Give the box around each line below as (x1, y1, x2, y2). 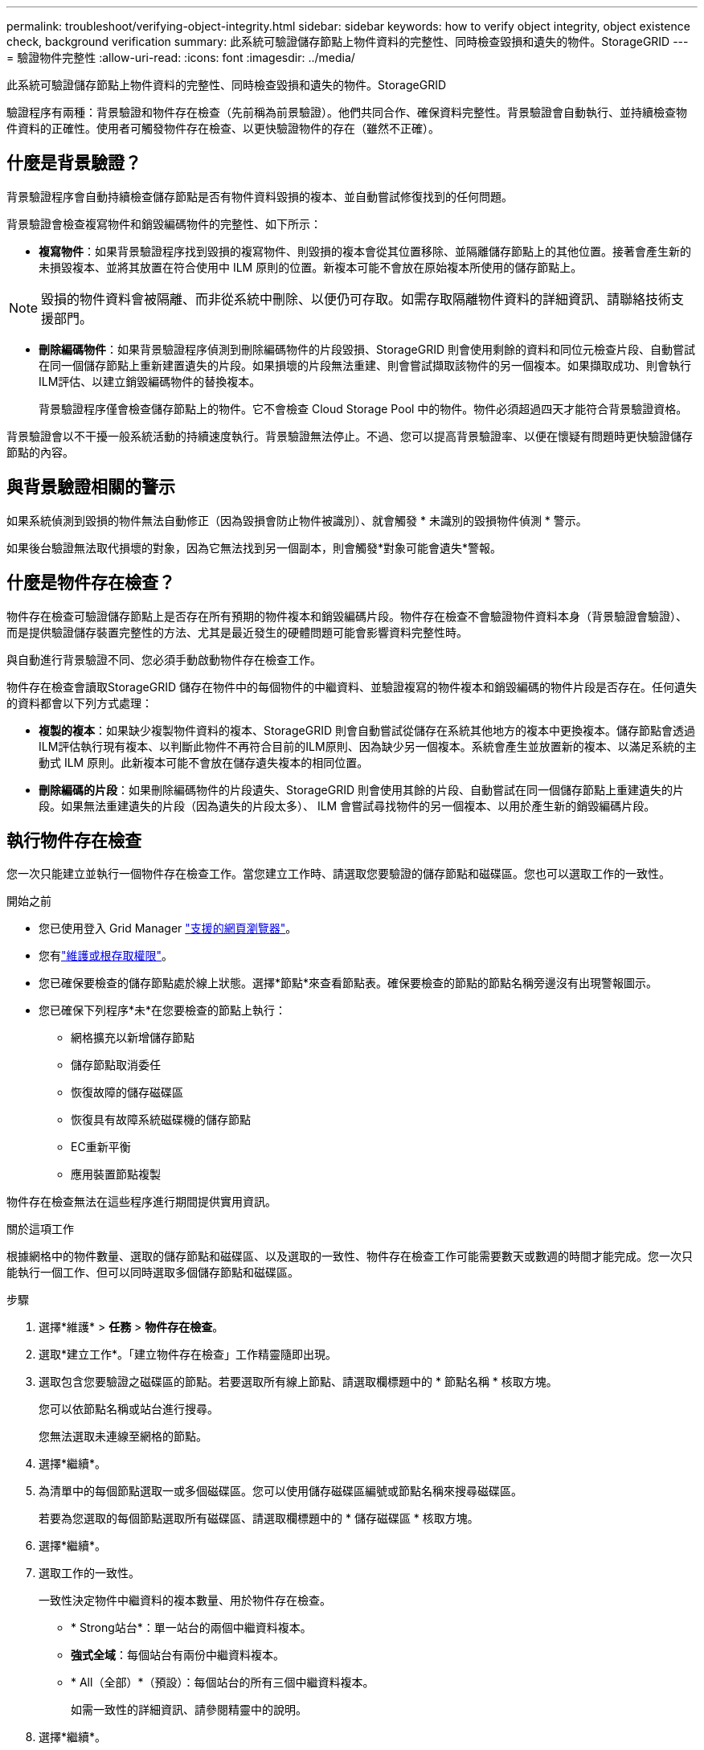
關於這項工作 (6, 1222, 74, 1236)
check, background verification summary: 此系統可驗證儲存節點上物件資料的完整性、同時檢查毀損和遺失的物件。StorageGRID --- (6, 35, 689, 48)
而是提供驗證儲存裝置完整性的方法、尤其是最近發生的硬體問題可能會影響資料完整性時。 (6, 625, 468, 639)
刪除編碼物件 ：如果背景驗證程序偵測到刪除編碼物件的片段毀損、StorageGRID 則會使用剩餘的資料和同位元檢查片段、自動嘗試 (39, 342, 695, 356)
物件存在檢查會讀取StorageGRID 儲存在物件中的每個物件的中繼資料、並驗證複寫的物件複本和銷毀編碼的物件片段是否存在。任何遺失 (6, 679, 697, 694)
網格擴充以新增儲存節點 (71, 1031, 194, 1045)
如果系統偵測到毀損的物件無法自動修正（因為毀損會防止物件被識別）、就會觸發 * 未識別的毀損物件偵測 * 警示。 (6, 513, 587, 527)
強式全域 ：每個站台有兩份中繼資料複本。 (71, 1648, 284, 1662)
